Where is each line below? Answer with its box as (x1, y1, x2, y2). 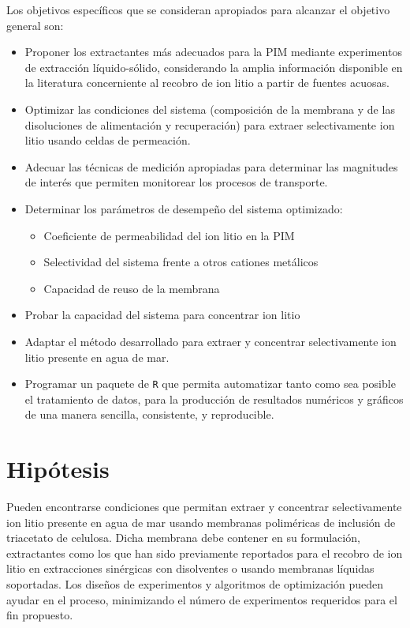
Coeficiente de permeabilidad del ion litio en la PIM (43, 227, 295, 243)
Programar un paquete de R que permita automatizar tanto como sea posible (24, 375, 396, 392)
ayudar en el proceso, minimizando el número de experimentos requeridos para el (6, 591, 397, 607)
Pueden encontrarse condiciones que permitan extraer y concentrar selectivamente (6, 498, 402, 515)
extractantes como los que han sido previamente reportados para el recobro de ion (6, 544, 403, 561)
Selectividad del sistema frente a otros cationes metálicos (43, 254, 319, 270)
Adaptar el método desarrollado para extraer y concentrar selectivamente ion (24, 333, 397, 349)
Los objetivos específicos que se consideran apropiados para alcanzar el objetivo (6, 2, 390, 17)
